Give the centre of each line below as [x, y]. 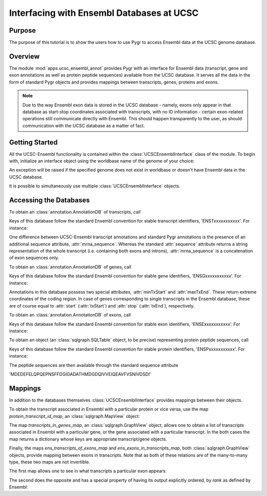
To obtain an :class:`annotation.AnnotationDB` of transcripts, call [75, 212]
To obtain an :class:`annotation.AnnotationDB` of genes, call [70, 267]
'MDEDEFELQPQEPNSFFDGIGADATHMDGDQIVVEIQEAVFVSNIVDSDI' [80, 374]
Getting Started [33, 142]
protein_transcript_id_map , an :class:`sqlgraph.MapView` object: [75, 416]
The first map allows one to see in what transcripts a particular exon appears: [88, 471]
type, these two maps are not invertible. [50, 462]
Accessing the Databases [49, 200]
